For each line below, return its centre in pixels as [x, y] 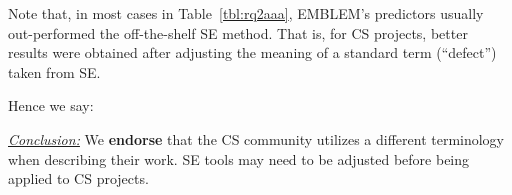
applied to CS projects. [78, 178]
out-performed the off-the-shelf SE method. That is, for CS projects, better [238, 32]
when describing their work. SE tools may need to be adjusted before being [239, 158]
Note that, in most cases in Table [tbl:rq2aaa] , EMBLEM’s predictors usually [246, 13]
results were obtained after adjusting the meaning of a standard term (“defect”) [252, 52]
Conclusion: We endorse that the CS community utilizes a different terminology [256, 138]
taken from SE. [54, 71]
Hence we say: [51, 105]
